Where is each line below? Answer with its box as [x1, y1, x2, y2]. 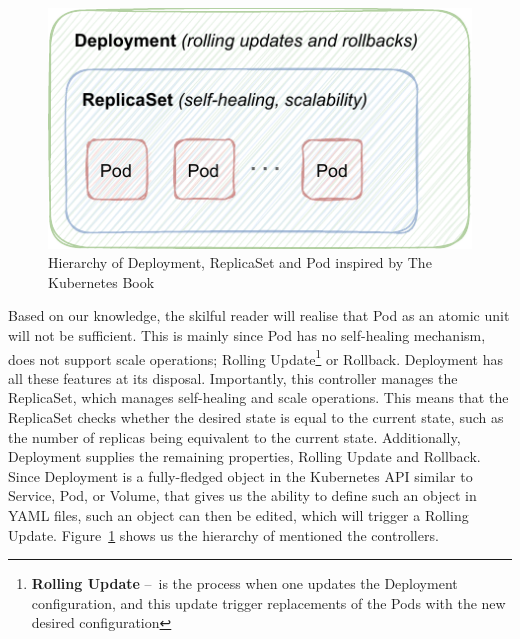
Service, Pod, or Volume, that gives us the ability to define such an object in [8, 485, 477, 506]
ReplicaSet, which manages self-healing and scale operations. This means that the [8, 387, 509, 408]
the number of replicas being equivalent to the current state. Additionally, [8, 426, 461, 447]
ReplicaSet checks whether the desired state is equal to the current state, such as [8, 407, 504, 427]
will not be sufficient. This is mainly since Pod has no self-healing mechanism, [8, 324, 486, 345]
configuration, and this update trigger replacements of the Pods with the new [31, 592, 506, 613]
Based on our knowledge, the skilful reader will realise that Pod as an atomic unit [8, 305, 510, 326]
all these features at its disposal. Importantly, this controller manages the [8, 367, 458, 388]
